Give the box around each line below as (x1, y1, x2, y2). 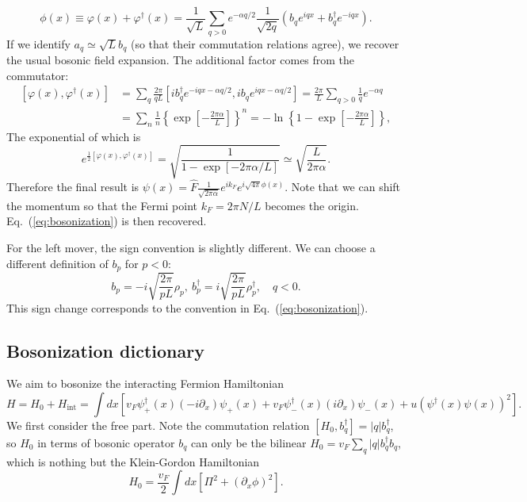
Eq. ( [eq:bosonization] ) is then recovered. (6, 213, 207, 229)
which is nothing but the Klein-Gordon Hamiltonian (6, 453, 260, 469)
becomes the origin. (265, 197, 359, 213)
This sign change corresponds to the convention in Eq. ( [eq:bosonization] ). (6, 299, 369, 316)
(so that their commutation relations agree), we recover (130, 35, 399, 52)
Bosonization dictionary (6, 338, 204, 362)
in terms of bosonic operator (37, 435, 175, 451)
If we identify (6, 35, 71, 52)
